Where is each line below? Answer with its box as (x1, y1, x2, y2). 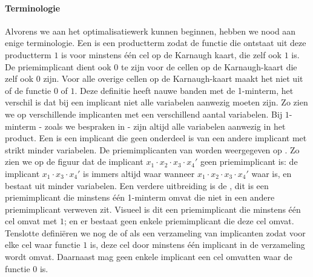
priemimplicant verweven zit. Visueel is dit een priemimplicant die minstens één (5, 202, 301, 215)
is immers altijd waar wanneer (83, 167, 195, 179)
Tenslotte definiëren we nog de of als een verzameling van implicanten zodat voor (5, 226, 306, 239)
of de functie (5, 84, 51, 96)
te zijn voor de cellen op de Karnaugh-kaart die (120, 60, 297, 73)
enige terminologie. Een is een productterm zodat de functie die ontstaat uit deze (5, 36, 306, 49)
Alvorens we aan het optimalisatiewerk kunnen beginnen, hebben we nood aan (5, 24, 296, 37)
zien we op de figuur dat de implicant (5, 155, 143, 168)
